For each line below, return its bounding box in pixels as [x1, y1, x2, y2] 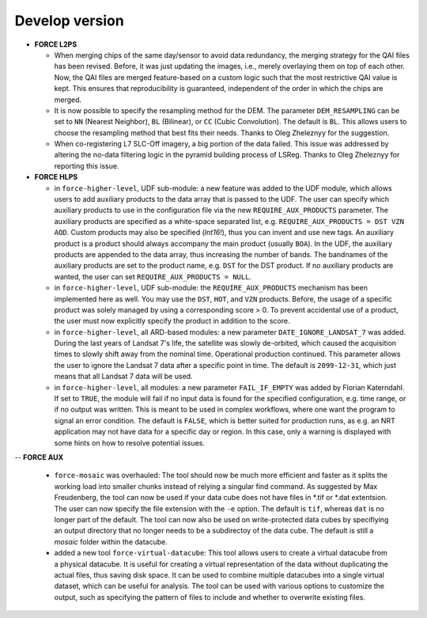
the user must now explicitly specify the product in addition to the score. [54, 317, 290, 326]
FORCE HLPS [34, 173, 78, 182]
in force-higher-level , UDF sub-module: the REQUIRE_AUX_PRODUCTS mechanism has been [54, 283, 368, 293]
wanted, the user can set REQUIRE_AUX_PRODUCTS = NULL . [54, 271, 252, 281]
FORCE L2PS [34, 40, 77, 49]
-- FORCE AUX [14, 453, 63, 462]
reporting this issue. [54, 161, 119, 170]
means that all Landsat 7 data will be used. [54, 372, 193, 381]
